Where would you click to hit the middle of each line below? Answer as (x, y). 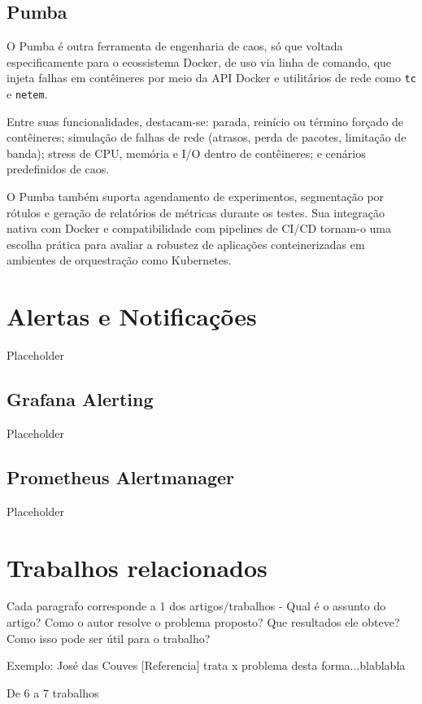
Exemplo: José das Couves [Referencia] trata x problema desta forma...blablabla (206, 665)
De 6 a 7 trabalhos (53, 692)
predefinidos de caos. (58, 169)
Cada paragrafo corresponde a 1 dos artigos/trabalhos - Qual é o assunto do (196, 606)
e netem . (27, 94)
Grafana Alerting (80, 399)
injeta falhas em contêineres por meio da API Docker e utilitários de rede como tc (211, 78)
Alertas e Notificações (132, 316)
